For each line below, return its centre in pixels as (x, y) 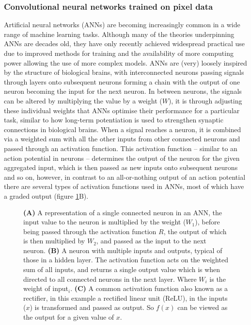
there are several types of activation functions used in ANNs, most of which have (124, 186)
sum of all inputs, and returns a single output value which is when (122, 269)
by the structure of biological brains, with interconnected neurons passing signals (124, 72)
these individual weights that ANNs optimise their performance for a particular (122, 110)
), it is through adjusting (205, 100)
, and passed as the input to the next (151, 241)
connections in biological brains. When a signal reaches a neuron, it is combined (123, 129)
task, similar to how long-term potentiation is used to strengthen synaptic (114, 120)
